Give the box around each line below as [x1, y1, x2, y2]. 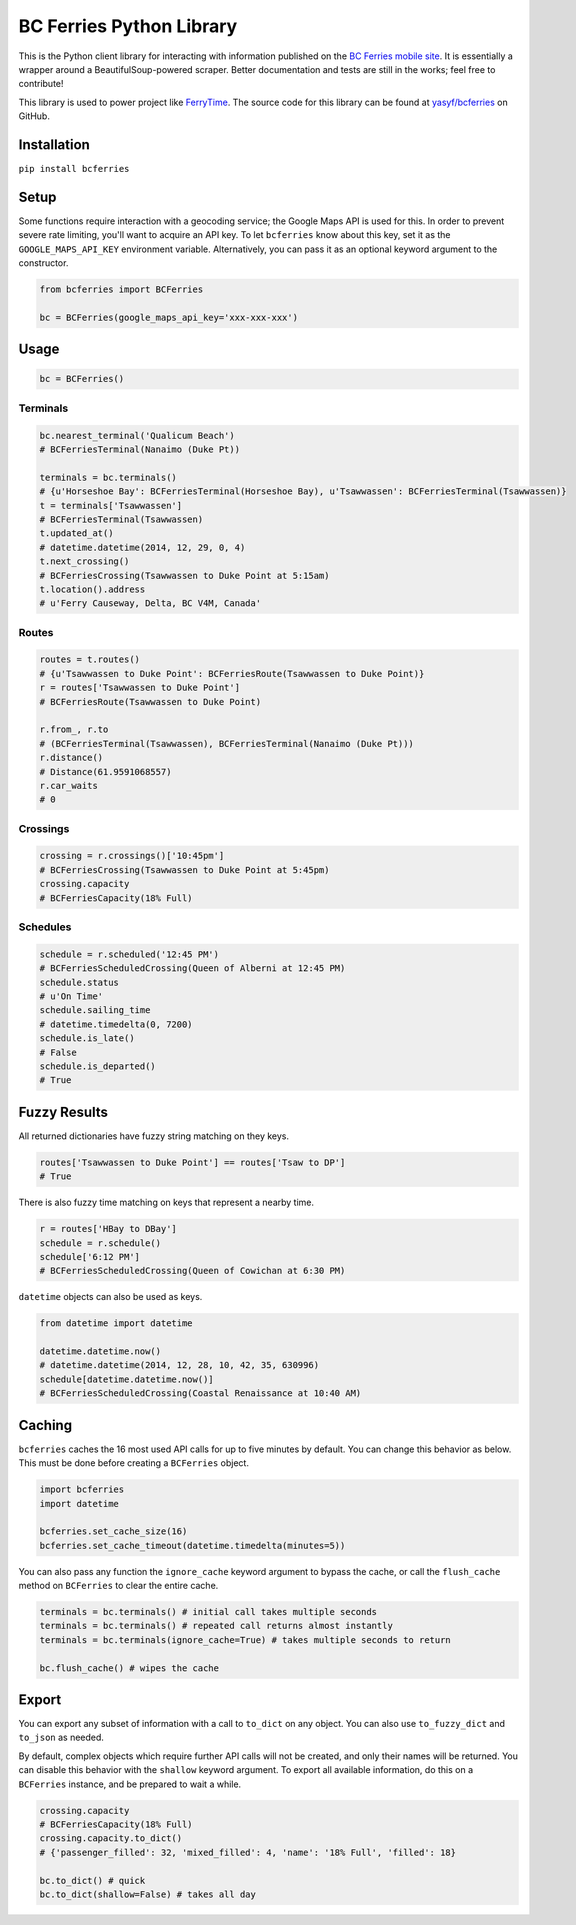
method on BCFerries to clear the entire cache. [18, 1580, 219, 1592]
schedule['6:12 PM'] [39, 1251, 140, 1262]
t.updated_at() [39, 528, 114, 539]
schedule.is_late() [39, 1033, 135, 1044]
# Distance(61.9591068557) [39, 766, 172, 777]
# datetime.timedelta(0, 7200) [39, 1018, 194, 1030]
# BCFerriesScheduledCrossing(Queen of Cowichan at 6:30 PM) [39, 1265, 346, 1277]
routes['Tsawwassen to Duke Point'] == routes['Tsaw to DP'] [39, 1156, 346, 1168]
